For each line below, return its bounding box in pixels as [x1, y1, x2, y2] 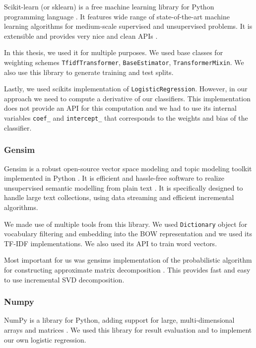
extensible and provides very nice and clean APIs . [4, 30, 158, 41]
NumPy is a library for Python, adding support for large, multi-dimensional [4, 315, 235, 325]
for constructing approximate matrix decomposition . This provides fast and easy [4, 264, 251, 275]
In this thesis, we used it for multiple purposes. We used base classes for [4, 47, 223, 58]
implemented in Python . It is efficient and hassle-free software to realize [4, 173, 224, 183]
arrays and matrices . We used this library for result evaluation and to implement [4, 324, 252, 335]
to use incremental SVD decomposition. [4, 274, 125, 284]
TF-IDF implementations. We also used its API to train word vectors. [4, 238, 217, 248]
